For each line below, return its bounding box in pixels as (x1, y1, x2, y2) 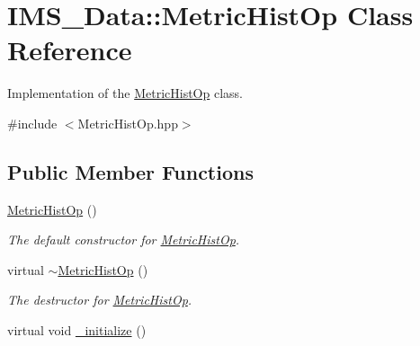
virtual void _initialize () (7, 321, 147, 340)
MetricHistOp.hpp (77, 113, 178, 132)
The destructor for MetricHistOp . (7, 290, 192, 309)
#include (7, 113, 58, 132)
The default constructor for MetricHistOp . (7, 230, 240, 249)
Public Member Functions (7, 157, 254, 185)
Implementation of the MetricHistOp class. (7, 84, 244, 102)
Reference (7, 31, 132, 68)
